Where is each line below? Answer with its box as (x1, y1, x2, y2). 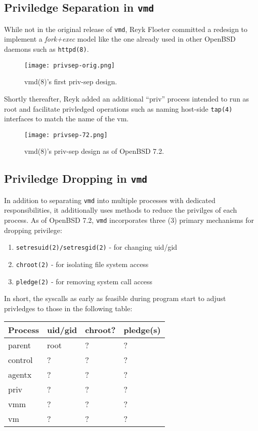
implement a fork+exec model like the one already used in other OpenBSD (4, 34, 236, 44)
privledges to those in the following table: (4, 303, 133, 313)
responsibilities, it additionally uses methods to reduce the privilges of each (4, 205, 237, 215)
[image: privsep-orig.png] (24, 61, 115, 69)
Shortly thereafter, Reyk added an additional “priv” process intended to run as (4, 93, 249, 104)
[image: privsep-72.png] (24, 131, 108, 139)
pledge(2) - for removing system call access (16, 276, 153, 286)
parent (8, 339, 31, 351)
